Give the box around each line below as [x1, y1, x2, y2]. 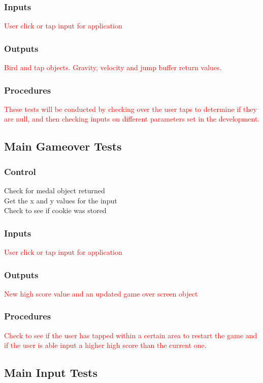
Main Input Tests [4, 365, 97, 380]
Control [4, 165, 36, 178]
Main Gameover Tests [4, 138, 122, 154]
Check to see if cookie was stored [4, 205, 107, 216]
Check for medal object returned [4, 185, 105, 196]
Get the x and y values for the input [4, 195, 117, 205]
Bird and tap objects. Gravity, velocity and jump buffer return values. [4, 62, 222, 73]
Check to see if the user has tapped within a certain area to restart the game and [4, 330, 257, 340]
